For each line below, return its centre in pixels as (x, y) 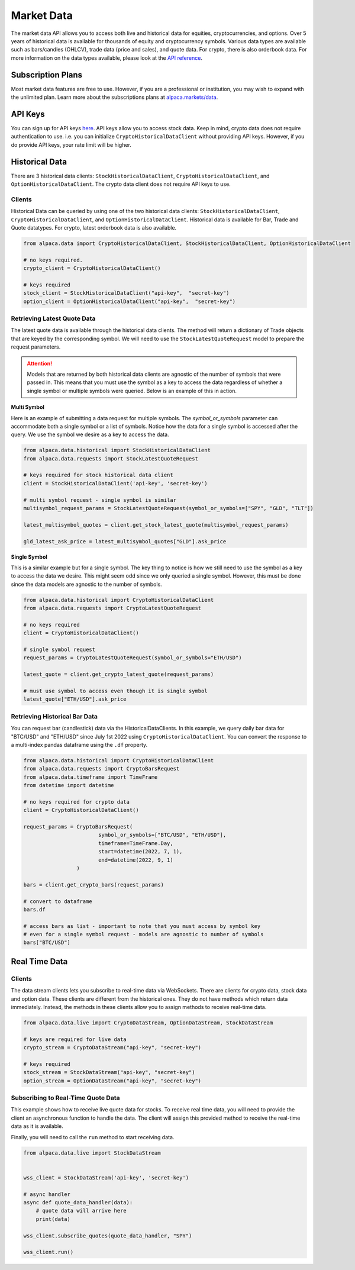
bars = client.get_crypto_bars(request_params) (93, 884)
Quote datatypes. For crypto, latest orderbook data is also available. (94, 227)
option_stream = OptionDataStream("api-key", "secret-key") (112, 1081)
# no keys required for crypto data (77, 802)
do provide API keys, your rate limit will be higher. (71, 144)
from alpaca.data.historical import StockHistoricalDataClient (117, 450)
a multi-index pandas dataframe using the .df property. (79, 744)
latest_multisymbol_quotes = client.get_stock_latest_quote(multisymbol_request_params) (156, 525)
